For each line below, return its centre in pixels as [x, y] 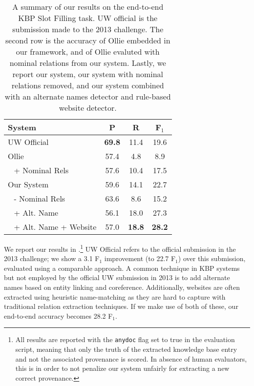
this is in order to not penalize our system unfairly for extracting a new [122, 368]
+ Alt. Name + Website [55, 227]
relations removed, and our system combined [88, 85]
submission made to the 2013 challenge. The [88, 29]
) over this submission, [212, 258]
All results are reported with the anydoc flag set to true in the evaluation [125, 339]
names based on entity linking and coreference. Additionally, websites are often [122, 287]
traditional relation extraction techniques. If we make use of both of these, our [121, 306]
